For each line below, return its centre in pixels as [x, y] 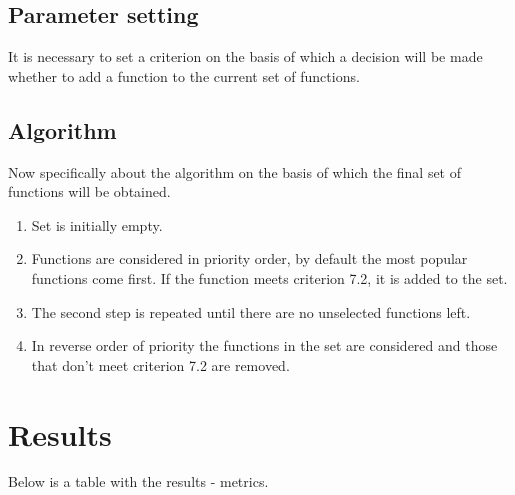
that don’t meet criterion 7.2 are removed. [160, 364]
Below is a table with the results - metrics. [138, 481]
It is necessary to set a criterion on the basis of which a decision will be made [245, 56]
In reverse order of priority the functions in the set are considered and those [264, 345]
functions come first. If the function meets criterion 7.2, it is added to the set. [269, 277]
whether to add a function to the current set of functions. [184, 75]
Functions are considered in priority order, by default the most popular [249, 258]
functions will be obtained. [89, 191]
